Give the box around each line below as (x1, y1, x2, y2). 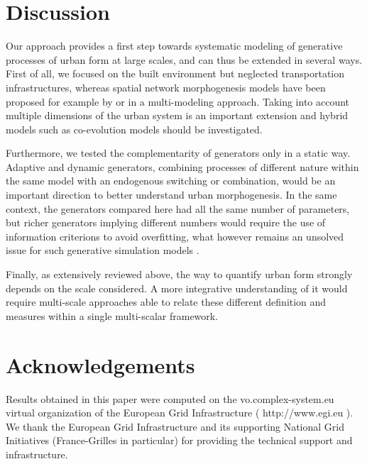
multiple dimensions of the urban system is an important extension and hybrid (6, 108, 349, 123)
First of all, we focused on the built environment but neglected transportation (6, 66, 345, 81)
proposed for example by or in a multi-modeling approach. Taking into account (6, 94, 350, 109)
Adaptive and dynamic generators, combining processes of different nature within (6, 159, 359, 174)
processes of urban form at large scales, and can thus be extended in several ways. (6, 52, 363, 67)
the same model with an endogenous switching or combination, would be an (6, 173, 336, 188)
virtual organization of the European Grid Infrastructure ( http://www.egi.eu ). (6, 405, 354, 420)
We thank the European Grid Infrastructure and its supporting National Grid (6, 419, 345, 433)
